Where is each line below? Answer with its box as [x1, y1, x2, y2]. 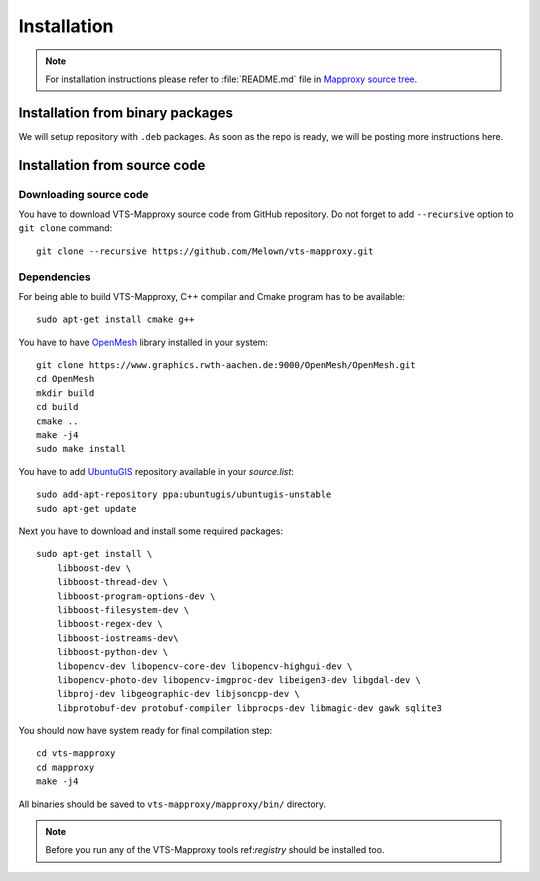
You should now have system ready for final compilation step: [18, 725, 273, 737]
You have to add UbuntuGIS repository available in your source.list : [18, 465, 295, 477]
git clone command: [18, 222, 113, 234]
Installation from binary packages [18, 104, 234, 121]
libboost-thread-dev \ [56, 576, 169, 588]
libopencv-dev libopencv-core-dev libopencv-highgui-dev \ [56, 660, 353, 672]
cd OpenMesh [36, 373, 95, 385]
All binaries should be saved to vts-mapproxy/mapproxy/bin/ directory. [18, 798, 327, 810]
